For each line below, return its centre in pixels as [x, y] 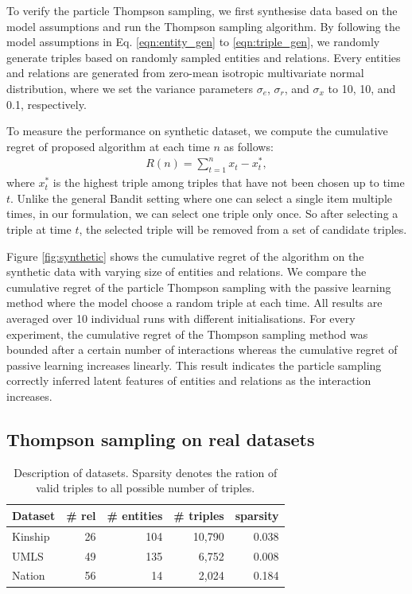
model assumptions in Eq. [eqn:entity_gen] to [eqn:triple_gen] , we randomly [193, 42]
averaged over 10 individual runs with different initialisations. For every [181, 318]
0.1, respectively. [47, 104]
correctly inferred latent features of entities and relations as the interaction [189, 380]
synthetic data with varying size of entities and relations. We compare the [187, 272]
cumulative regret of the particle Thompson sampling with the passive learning [199, 287]
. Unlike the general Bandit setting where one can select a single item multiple [202, 198]
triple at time [39, 229]
